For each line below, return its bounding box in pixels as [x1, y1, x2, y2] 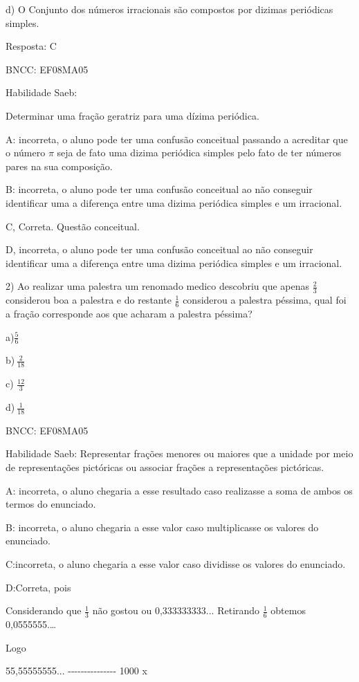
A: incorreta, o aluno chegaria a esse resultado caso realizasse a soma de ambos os [6, 483, 353, 497]
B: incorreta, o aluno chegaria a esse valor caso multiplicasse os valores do [6, 519, 319, 534]
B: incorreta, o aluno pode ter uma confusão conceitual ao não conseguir [6, 182, 313, 196]
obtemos [270, 603, 306, 618]
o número [6, 145, 46, 160]
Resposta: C [6, 39, 57, 53]
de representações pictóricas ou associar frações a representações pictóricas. [6, 460, 324, 474]
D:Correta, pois [6, 580, 71, 594]
